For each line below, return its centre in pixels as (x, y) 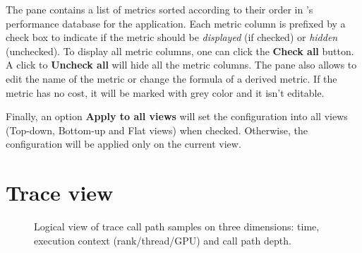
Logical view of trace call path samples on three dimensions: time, (177, 226)
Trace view (60, 193)
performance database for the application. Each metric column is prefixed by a (176, 23)
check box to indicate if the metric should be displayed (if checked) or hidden (172, 37)
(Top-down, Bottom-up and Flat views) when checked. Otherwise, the (157, 130)
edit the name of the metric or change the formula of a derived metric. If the (171, 78)
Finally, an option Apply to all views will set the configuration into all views (177, 116)
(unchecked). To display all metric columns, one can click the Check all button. (180, 51)
